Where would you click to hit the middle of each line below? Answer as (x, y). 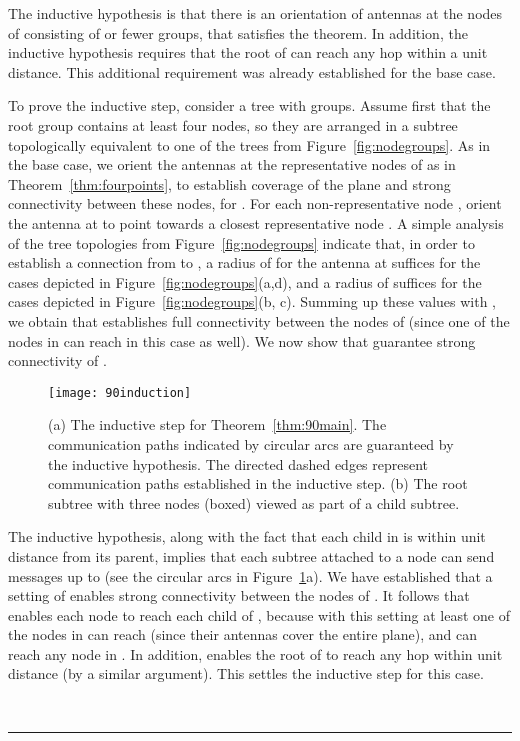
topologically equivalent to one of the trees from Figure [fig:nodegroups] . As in (249, 144)
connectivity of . (57, 360)
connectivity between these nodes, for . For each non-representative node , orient (255, 203)
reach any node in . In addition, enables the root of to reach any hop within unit (255, 653)
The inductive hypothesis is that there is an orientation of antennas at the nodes (255, 13)
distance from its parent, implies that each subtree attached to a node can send (251, 555)
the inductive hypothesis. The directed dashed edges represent (238, 463)
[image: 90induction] (120, 392)
